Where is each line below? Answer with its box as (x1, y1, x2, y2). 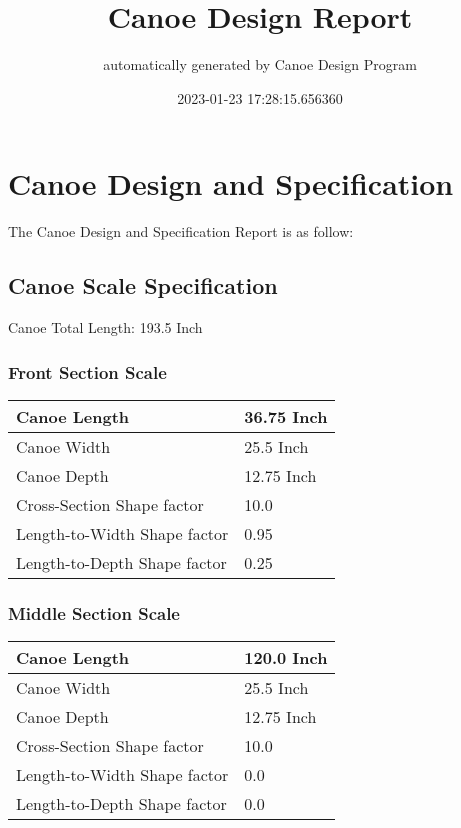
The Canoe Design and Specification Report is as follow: (8, 221, 354, 242)
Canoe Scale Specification (8, 270, 278, 301)
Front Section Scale (8, 359, 167, 384)
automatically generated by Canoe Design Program (103, 54, 417, 75)
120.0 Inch (244, 646, 328, 670)
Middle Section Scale (8, 600, 180, 625)
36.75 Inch (244, 404, 328, 428)
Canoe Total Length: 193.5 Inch (8, 317, 203, 338)
